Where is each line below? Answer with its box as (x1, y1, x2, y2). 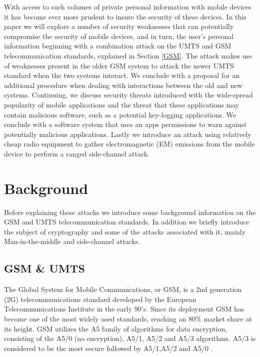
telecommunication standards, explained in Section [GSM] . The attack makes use (4, 50, 252, 60)
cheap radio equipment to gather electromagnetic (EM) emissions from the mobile (4, 138, 255, 149)
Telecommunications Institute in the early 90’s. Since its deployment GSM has (4, 303, 244, 314)
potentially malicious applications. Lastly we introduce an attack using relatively (4, 128, 251, 139)
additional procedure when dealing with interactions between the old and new (4, 79, 242, 90)
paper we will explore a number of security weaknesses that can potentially (4, 21, 234, 31)
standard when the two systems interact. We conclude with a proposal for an (4, 70, 240, 80)
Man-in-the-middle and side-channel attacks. (4, 236, 140, 246)
